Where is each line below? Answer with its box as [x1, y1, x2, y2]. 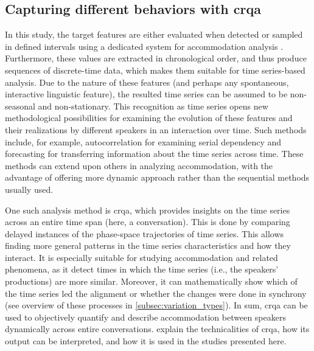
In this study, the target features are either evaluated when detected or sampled [5, 28, 303, 41]
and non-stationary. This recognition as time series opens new [38, 99, 268, 112]
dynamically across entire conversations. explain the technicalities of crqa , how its [5, 322, 310, 335]
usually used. [5, 182, 54, 195]
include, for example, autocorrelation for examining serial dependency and [5, 135, 282, 148]
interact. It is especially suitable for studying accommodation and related [5, 251, 278, 263]
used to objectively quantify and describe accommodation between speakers [5, 310, 286, 323]
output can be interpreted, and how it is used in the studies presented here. [5, 335, 287, 347]
